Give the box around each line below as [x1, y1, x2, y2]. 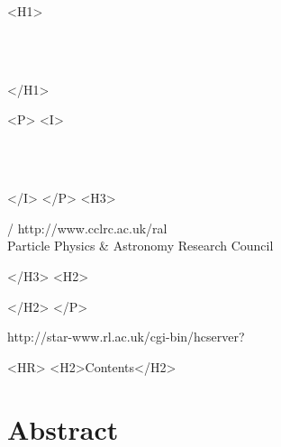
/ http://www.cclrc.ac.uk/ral [7, 218, 168, 237]
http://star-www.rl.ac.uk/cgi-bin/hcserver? [7, 327, 245, 346]
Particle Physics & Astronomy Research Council [7, 236, 274, 255]
